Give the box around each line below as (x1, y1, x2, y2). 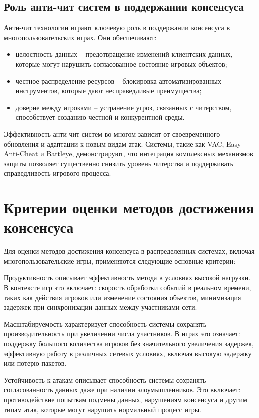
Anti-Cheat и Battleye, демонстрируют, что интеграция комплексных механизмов (4, 148, 253, 159)
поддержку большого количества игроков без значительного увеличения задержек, (4, 338, 254, 348)
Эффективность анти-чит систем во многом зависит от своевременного (4, 128, 220, 139)
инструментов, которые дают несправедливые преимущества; (15, 85, 202, 96)
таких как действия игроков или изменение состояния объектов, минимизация (4, 292, 241, 302)
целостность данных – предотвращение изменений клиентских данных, (15, 49, 233, 59)
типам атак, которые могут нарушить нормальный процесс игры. (4, 404, 201, 414)
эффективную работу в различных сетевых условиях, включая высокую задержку (4, 348, 252, 358)
